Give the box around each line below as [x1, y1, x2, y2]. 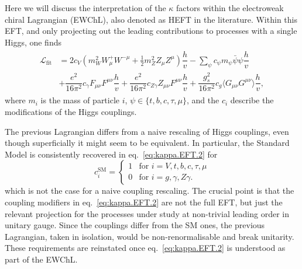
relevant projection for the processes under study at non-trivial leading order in [5, 207, 289, 219]
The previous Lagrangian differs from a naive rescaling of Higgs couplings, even [5, 125, 289, 137]
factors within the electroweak [176, 2, 284, 13]
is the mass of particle [40, 94, 120, 106]
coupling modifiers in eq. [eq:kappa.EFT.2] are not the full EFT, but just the [5, 196, 283, 208]
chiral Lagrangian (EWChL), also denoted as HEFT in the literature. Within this [5, 13, 297, 25]
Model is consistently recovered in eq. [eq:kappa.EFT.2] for [5, 148, 218, 160]
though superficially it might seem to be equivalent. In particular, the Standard [5, 137, 290, 149]
